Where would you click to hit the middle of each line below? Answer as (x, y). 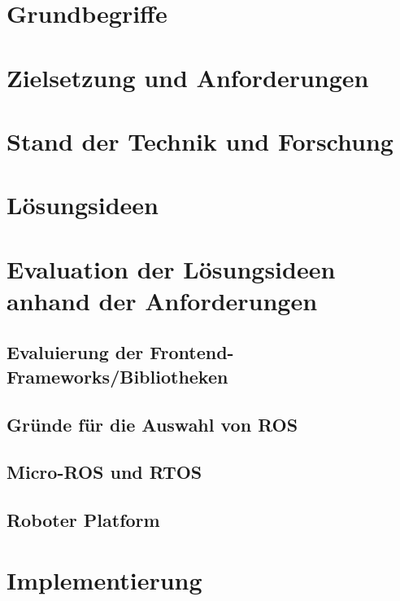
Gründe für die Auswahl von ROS (152, 424)
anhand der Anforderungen (162, 300)
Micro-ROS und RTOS (104, 472)
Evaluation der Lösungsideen (171, 268)
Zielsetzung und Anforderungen (188, 77)
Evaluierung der (75, 352)
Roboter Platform (83, 520)
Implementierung (104, 579)
